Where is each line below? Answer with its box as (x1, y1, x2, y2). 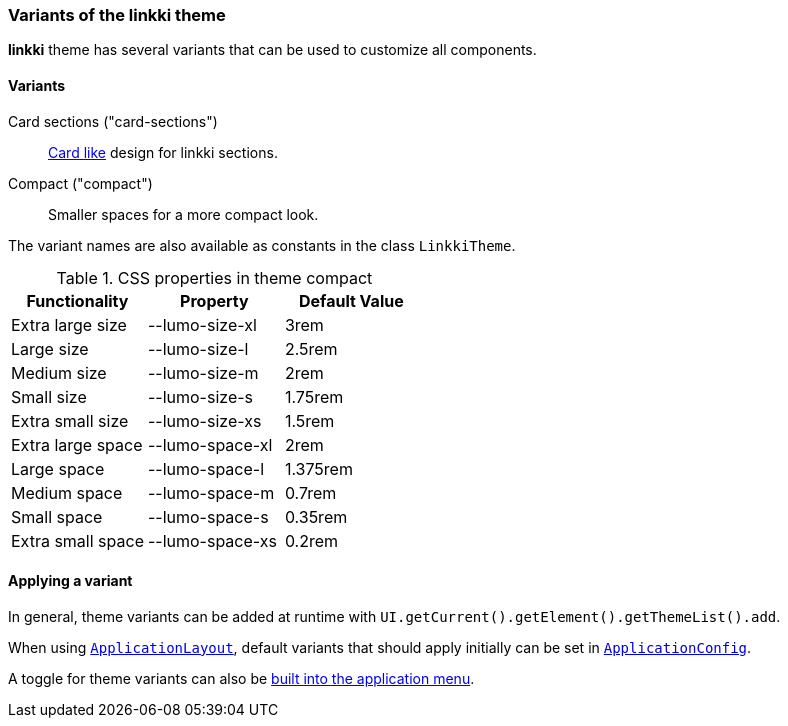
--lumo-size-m (147, 362, 259, 383)
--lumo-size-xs (147, 410, 262, 431)
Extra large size (11, 314, 127, 335)
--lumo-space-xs (147, 530, 277, 551)
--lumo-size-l (147, 338, 249, 359)
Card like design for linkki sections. (48, 143, 278, 161)
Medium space (11, 482, 123, 503)
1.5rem (284, 410, 335, 431)
